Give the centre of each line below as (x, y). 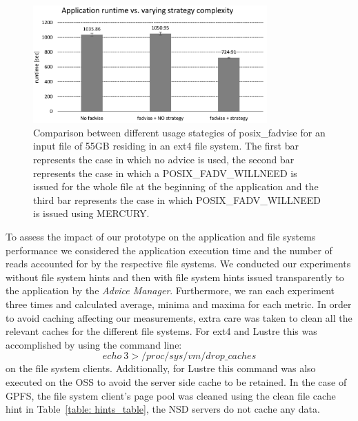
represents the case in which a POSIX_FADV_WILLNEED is (165, 173)
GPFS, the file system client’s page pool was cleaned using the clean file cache (171, 395)
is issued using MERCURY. (91, 213)
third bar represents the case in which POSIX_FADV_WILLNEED (177, 199)
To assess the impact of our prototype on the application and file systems (161, 236)
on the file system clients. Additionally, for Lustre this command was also (161, 368)
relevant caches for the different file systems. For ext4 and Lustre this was (161, 331)
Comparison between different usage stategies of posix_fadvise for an (179, 132)
